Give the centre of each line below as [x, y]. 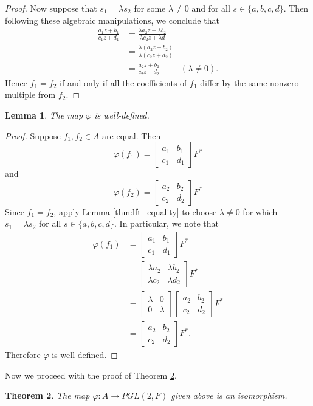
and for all [211, 8]
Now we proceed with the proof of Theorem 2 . [91, 375]
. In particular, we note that [167, 223]
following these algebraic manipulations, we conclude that [112, 20]
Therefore [23, 355]
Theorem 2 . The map [47, 395]
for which [260, 211]
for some [150, 8]
